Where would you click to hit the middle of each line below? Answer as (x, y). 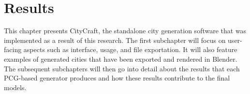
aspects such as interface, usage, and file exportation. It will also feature (130, 49)
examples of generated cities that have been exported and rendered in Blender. (121, 59)
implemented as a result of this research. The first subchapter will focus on (115, 40)
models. (15, 87)
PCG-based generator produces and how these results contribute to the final (117, 78)
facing (13, 49)
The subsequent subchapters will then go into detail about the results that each (122, 68)
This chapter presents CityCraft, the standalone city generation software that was (125, 31)
